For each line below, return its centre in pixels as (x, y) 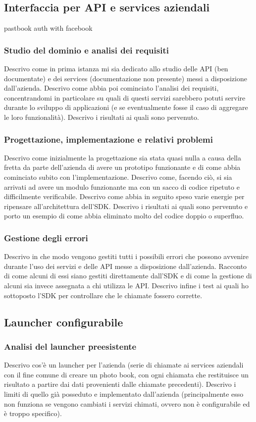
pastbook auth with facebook (48, 28)
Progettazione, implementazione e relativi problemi (108, 139)
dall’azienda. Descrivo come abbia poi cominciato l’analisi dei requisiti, (111, 88)
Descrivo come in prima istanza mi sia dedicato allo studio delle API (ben (116, 69)
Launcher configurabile (64, 322)
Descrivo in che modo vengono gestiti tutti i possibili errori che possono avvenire (126, 256)
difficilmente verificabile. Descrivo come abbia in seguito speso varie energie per (124, 196)
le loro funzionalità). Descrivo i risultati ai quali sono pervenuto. (102, 117)
